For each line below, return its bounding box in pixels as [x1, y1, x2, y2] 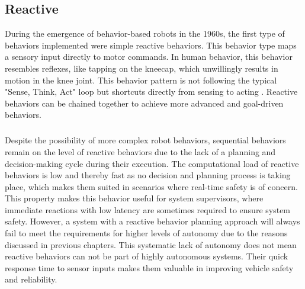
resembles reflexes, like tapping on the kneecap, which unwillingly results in [5, 62, 278, 74]
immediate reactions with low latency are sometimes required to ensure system [5, 203, 291, 216]
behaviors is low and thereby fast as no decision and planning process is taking [5, 169, 291, 181]
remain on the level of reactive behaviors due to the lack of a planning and [5, 145, 276, 158]
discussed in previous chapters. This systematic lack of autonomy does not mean [5, 238, 297, 251]
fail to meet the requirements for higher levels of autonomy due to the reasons [5, 227, 288, 239]
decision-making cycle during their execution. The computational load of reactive [5, 157, 299, 169]
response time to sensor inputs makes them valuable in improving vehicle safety [5, 261, 294, 274]
